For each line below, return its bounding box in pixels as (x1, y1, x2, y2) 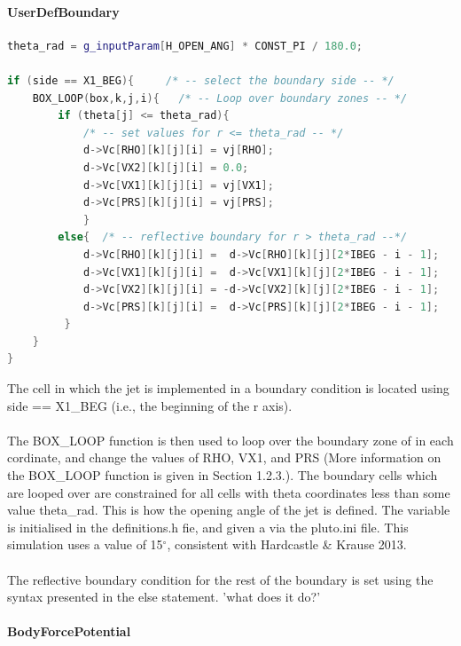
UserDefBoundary (7, 2, 120, 20)
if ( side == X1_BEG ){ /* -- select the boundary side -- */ (7, 74, 395, 87)
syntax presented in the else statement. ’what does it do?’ (7, 587, 321, 606)
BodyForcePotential (7, 622, 131, 641)
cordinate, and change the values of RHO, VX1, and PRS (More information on (7, 448, 441, 467)
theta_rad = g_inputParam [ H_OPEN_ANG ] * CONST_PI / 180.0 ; (7, 39, 363, 52)
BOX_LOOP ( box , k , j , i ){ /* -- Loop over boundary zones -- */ (32, 91, 408, 105)
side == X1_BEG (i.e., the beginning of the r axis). (7, 396, 293, 414)
